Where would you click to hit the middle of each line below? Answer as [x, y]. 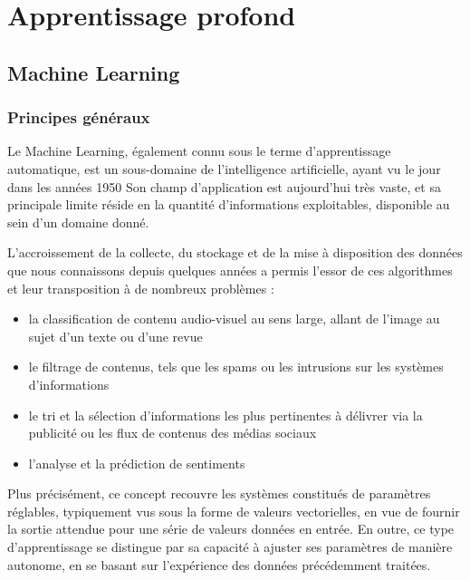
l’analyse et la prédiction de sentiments [137, 463]
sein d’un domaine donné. [78, 222]
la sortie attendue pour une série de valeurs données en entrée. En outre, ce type [231, 529]
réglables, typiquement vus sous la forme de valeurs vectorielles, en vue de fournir [234, 511]
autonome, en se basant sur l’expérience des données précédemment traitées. [219, 564]
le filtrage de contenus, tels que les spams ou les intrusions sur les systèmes [236, 367]
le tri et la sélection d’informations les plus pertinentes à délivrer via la [225, 415]
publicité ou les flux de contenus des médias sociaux [173, 433]
